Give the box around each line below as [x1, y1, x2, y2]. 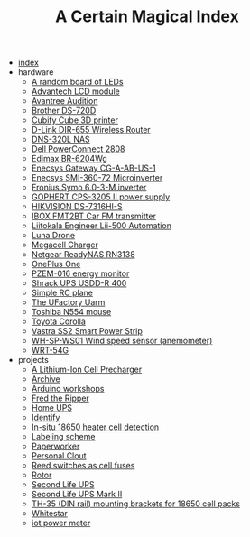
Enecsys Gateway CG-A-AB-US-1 [31, 162, 156, 173]
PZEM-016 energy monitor [31, 268, 130, 279]
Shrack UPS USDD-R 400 [31, 278, 127, 289]
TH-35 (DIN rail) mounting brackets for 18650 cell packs [31, 498, 241, 509]
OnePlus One [31, 259, 81, 270]
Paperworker [31, 440, 80, 452]
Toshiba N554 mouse [31, 307, 112, 318]
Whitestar [31, 508, 68, 519]
